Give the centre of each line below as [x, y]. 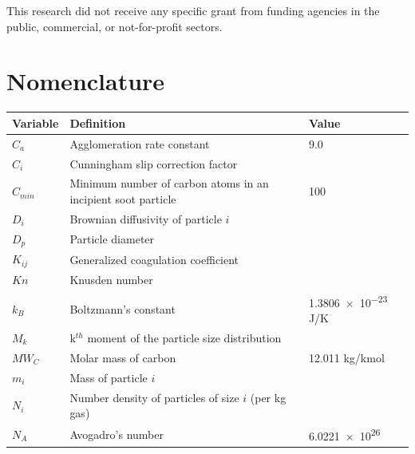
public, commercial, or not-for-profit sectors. [115, 26]
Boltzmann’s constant [123, 308]
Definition [98, 122]
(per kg [268, 397]
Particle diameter [112, 239]
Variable [36, 122]
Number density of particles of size [154, 397]
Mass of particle [109, 377]
